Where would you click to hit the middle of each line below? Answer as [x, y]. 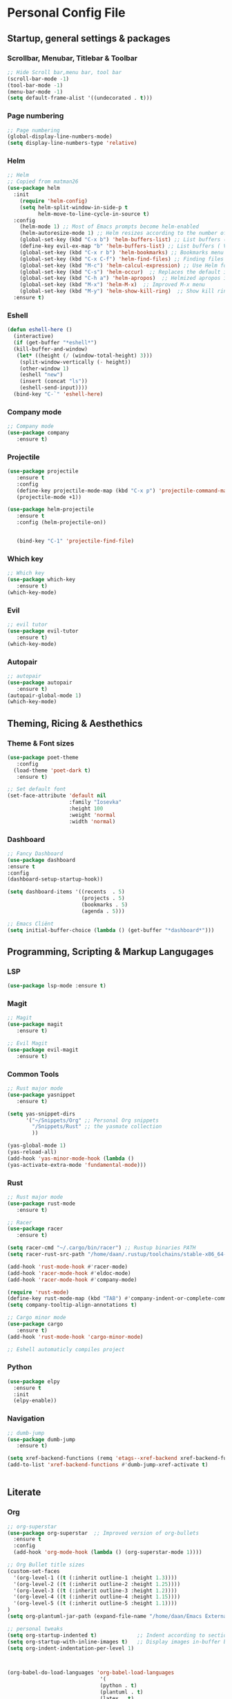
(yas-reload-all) [32, 1152]
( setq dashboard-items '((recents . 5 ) [66, 892]
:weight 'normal [92, 815]
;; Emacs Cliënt [30, 924]
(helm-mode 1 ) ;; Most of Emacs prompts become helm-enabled [109, 227]
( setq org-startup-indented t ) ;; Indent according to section [118, 1635]
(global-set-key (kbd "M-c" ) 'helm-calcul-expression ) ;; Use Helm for [125, 265]
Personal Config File [66, 13]
